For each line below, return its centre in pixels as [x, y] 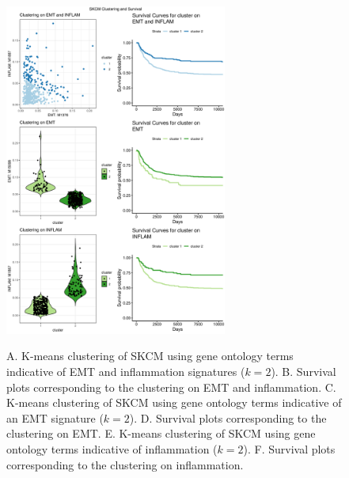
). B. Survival [303, 371]
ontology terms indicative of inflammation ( [112, 448]
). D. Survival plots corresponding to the [228, 417]
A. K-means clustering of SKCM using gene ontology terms [150, 356]
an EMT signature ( [55, 417]
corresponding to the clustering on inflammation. [125, 464]
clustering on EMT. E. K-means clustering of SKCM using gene [161, 433]
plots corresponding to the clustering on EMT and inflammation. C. [171, 387]
